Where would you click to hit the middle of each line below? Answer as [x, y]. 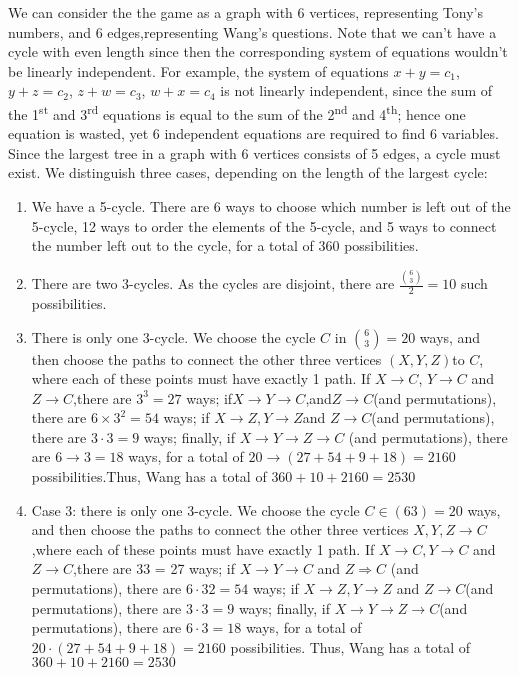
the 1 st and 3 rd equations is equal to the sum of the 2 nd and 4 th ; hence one [237, 112]
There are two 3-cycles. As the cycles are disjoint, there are [213, 283]
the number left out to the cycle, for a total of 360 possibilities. [225, 245]
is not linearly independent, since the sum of [356, 90]
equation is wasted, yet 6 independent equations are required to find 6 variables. [253, 133]
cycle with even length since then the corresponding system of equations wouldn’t [258, 51]
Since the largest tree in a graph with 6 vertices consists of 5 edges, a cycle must [254, 152]
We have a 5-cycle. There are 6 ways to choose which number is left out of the [271, 206]
